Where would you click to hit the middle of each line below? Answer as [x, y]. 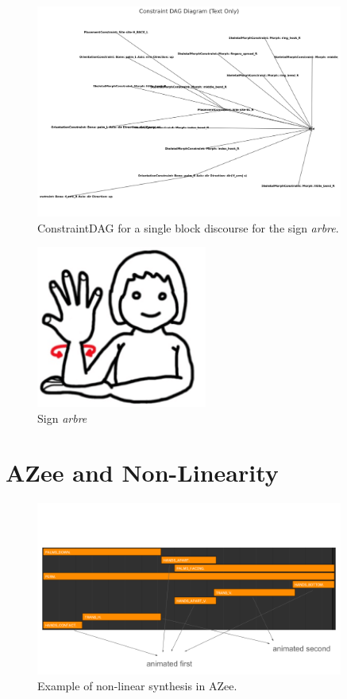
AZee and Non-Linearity [142, 473]
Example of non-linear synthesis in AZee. [137, 685]
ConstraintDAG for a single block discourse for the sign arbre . [188, 227]
